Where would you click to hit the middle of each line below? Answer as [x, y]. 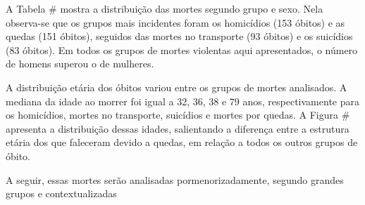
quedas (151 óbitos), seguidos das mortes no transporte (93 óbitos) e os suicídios [179, 36]
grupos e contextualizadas [61, 193]
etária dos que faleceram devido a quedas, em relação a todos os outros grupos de [182, 142]
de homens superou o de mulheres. [80, 64]
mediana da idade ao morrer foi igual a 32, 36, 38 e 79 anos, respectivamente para [182, 101]
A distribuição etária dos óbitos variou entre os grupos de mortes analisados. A [177, 87]
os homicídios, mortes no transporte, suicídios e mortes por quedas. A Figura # [178, 115]
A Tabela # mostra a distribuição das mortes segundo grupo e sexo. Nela [165, 8]
